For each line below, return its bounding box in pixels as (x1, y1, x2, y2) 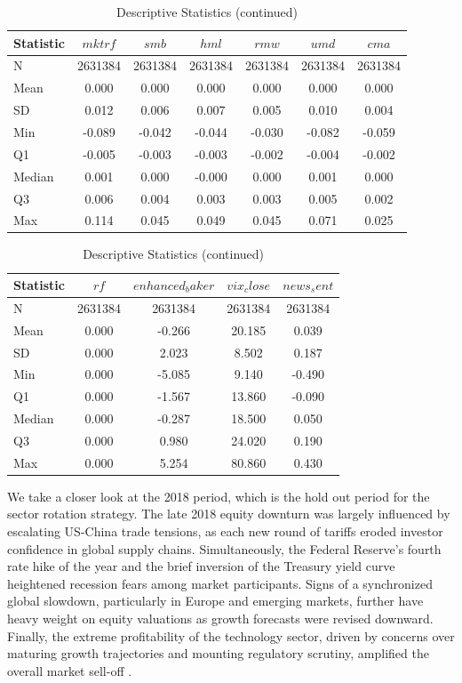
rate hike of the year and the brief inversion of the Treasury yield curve (7, 557, 395, 575)
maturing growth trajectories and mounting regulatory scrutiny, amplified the (7, 644, 429, 663)
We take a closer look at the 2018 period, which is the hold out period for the (7, 486, 430, 505)
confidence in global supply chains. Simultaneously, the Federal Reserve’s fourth (7, 539, 442, 558)
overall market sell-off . (7, 661, 132, 679)
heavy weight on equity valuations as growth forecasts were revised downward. (7, 609, 434, 628)
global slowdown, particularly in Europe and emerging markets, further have (7, 591, 424, 610)
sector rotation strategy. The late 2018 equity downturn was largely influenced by (7, 504, 450, 523)
